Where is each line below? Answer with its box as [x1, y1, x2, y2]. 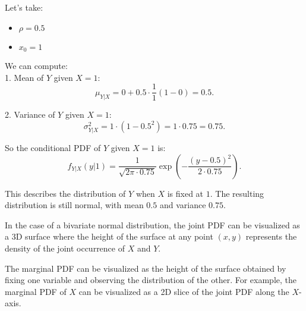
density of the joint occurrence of [5, 242, 125, 255]
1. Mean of [5, 71, 44, 83]
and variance [159, 199, 206, 211]
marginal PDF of [5, 285, 67, 297]
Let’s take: [5, 1, 43, 13]
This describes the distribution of [5, 187, 126, 199]
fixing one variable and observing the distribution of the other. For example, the [5, 274, 296, 286]
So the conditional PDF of [5, 142, 101, 154]
